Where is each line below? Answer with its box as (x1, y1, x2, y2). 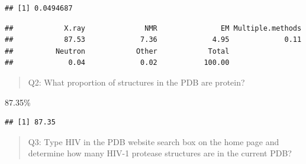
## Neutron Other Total (5, 47, 230, 55)
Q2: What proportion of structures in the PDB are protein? (28, 76, 245, 88)
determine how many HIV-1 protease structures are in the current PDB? (28, 147, 292, 159)
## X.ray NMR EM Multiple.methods (5, 24, 302, 32)
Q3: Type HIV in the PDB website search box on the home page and (28, 135, 279, 147)
